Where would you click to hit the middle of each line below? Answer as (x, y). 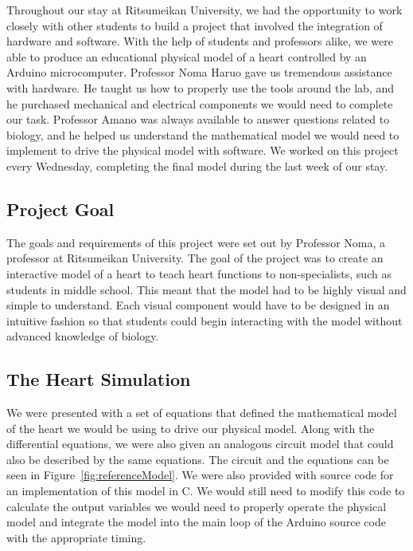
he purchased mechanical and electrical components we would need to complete (200, 103)
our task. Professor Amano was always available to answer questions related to (198, 119)
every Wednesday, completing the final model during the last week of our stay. (197, 165)
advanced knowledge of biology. (83, 336)
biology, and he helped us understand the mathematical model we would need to (203, 134)
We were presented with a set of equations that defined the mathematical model (202, 413)
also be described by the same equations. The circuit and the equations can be (198, 459)
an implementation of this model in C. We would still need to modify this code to (206, 491)
